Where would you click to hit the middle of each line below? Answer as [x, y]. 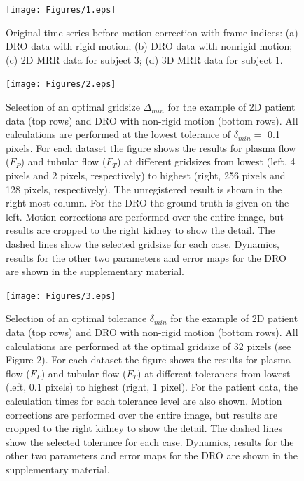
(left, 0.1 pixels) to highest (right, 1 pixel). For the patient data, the [152, 387]
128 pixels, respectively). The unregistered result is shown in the [144, 189]
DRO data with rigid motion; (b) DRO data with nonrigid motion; [149, 46]
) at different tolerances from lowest [214, 373]
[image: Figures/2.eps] [61, 84]
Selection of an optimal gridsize [73, 107]
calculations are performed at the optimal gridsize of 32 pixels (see [148, 346]
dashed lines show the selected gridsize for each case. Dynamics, [143, 244]
